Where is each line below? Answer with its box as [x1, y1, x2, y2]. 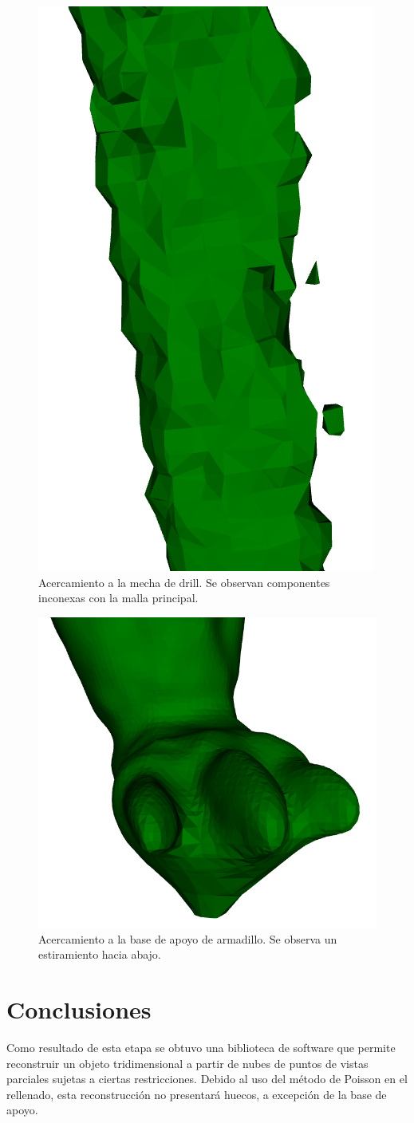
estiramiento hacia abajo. [38, 946, 161, 963]
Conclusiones [6, 993, 152, 1026]
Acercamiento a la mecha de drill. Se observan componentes [38, 573, 330, 590]
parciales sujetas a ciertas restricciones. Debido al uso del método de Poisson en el [6, 1070, 408, 1087]
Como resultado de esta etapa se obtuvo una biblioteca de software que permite [6, 1038, 396, 1055]
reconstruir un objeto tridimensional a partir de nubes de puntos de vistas [6, 1054, 369, 1071]
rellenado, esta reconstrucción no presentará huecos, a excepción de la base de [6, 1086, 387, 1102]
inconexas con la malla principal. [38, 589, 199, 606]
